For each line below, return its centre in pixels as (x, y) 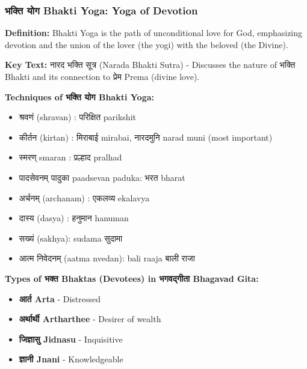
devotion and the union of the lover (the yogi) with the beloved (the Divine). (147, 44)
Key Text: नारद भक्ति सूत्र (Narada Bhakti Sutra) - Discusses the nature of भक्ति (150, 65)
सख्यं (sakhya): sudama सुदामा (71, 238)
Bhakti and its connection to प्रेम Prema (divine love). (102, 76)
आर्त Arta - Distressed (60, 298)
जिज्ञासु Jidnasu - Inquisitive (71, 339)
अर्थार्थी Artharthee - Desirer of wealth (90, 319)
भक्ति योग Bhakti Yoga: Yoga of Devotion (101, 10)
